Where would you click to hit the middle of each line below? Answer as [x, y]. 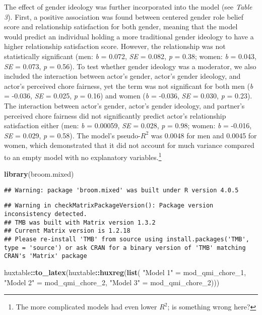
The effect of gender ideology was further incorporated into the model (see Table [128, 7]
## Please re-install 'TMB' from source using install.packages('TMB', [127, 240]
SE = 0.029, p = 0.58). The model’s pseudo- [72, 135]
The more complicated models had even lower [86, 307]
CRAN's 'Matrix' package [46, 256]
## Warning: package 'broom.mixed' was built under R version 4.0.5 [121, 190]
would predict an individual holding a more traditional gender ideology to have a [129, 36]
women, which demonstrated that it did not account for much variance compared [129, 145]
